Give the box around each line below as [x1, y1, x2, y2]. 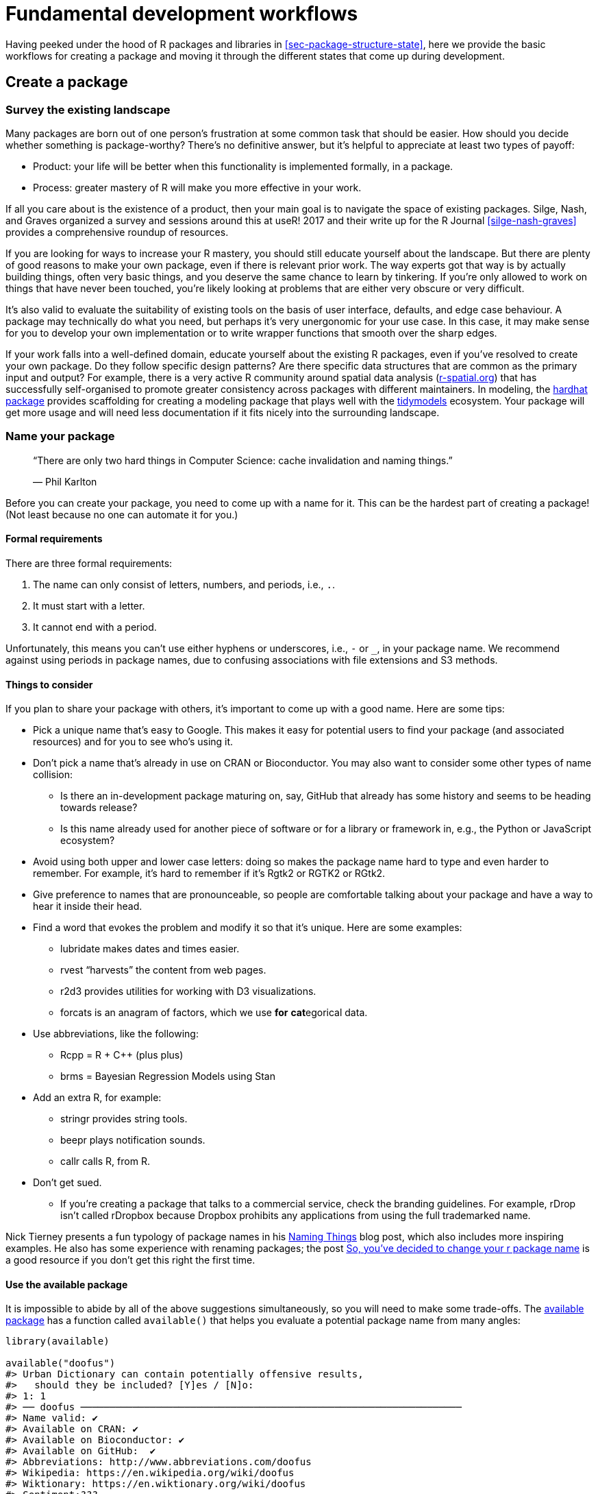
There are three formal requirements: [5, 557, 173, 569]
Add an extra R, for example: [33, 1092, 162, 1104]
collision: [33, 769, 73, 781]
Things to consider [5, 678, 93, 690]
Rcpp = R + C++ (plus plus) [60, 1049, 184, 1061]
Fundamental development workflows [5, 2, 358, 25]
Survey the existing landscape [5, 102, 171, 117]
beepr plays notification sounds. [60, 1134, 205, 1146]
